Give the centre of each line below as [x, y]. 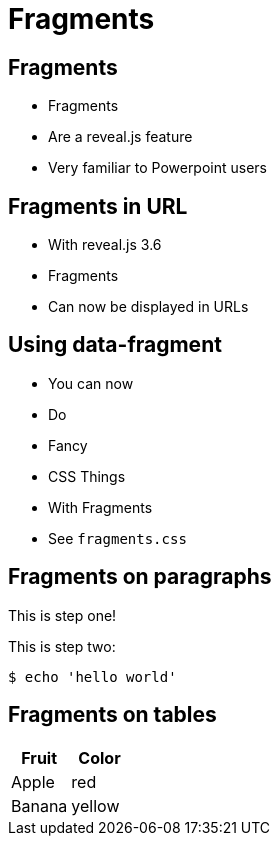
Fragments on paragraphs [140, 577]
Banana [39, 805]
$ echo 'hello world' [92, 676]
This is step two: [62, 646]
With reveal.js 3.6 [105, 245]
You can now [91, 383]
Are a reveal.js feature [120, 137]
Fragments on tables [112, 715]
